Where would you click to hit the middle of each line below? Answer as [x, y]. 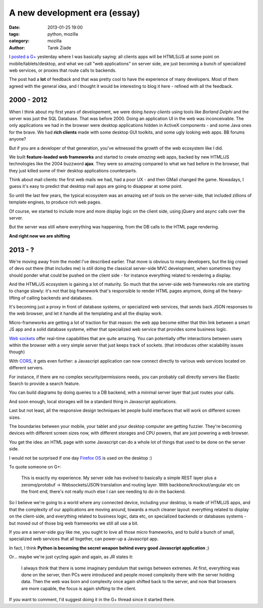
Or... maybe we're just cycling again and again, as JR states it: [71, 557]
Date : [15, 27]
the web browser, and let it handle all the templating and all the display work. [86, 314]
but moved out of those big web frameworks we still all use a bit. [74, 523]
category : [19, 41]
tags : [14, 34]
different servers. [26, 368]
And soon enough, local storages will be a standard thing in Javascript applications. [93, 401]
